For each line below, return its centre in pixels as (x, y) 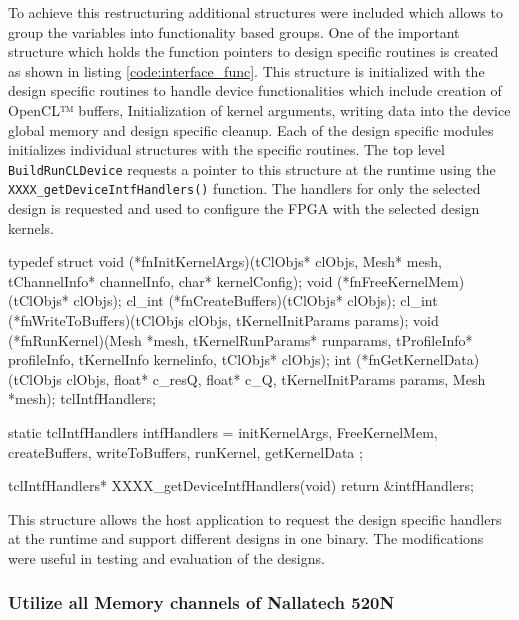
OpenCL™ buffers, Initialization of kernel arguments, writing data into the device (259, 109)
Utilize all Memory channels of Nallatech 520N (201, 602)
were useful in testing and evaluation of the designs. (166, 557)
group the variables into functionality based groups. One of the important (234, 31)
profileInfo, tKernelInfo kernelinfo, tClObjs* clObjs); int (180, 359)
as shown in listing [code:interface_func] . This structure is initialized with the (246, 70)
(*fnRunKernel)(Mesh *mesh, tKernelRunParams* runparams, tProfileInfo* (240, 339)
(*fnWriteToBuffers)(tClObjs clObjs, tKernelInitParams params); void (223, 320)
